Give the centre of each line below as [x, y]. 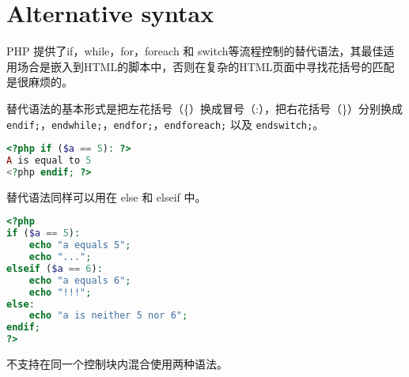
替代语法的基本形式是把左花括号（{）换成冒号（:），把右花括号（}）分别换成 [204, 108]
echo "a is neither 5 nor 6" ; [108, 316]
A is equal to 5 [49, 161]
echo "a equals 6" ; [80, 280]
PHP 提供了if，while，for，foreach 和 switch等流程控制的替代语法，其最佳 [195, 51]
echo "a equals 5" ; [80, 245]
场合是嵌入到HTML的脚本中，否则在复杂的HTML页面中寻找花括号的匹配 [206, 66]
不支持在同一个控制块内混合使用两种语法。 [117, 364]
